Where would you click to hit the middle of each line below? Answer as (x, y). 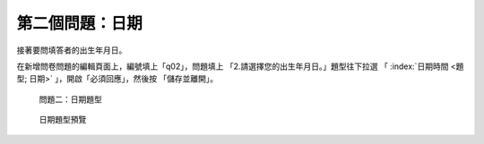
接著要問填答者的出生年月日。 (72, 50)
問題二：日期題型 (70, 99)
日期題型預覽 (63, 120)
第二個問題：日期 (80, 23)
